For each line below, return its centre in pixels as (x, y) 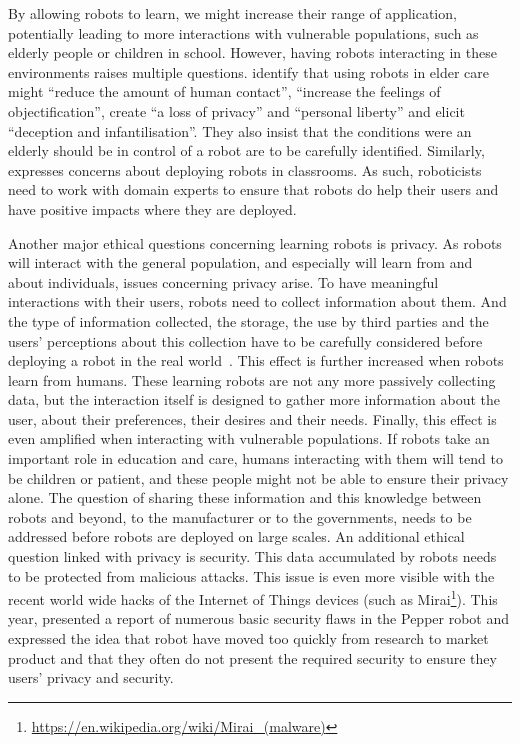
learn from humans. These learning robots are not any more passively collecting (252, 379)
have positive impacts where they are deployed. (152, 208)
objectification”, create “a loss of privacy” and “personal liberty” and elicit (236, 110)
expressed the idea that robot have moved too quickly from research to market (248, 638)
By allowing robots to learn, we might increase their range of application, (232, 13)
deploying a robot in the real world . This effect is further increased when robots (256, 360)
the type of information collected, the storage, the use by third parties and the (248, 320)
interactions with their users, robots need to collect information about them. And (257, 301)
